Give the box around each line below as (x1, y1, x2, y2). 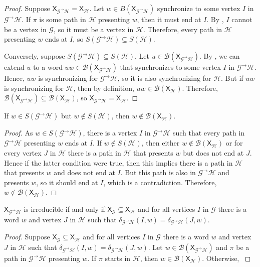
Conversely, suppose (4, 51, 65, 61)
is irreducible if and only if (24, 203, 105, 214)
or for (225, 138, 243, 148)
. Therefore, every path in (143, 24, 222, 34)
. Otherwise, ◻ (202, 252, 251, 263)
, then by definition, (73, 82, 134, 93)
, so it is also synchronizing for (117, 73, 211, 83)
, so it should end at (36, 177, 98, 187)
